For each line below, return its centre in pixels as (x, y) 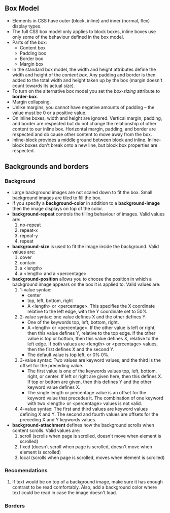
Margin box (31, 64)
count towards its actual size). (43, 86)
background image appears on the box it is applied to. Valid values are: (86, 284)
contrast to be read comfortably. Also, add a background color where (84, 487)
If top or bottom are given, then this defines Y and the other (89, 382)
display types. (27, 26)
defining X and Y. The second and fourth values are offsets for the (89, 414)
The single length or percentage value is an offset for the (87, 392)
